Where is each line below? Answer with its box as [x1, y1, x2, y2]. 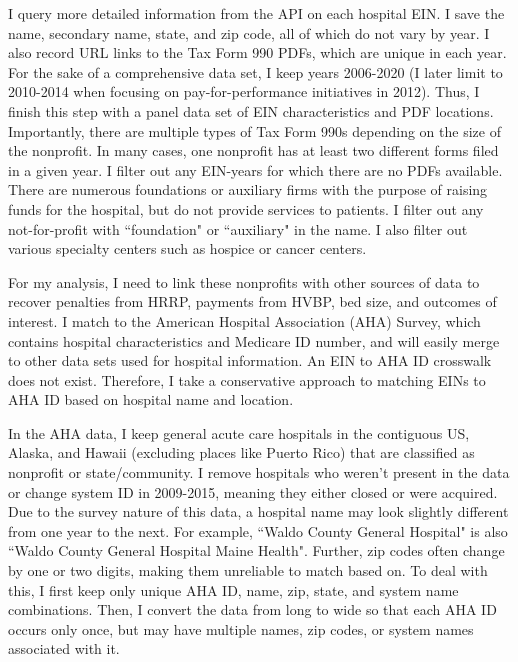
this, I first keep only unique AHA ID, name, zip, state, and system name [8, 579, 459, 600]
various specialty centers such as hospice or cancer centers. [8, 238, 367, 259]
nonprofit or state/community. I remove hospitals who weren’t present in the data [8, 462, 510, 483]
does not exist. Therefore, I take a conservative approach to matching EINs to [8, 369, 486, 390]
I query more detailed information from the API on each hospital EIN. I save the [8, 3, 505, 23]
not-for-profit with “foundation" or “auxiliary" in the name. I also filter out [8, 218, 468, 239]
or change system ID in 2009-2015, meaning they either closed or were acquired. [8, 481, 498, 502]
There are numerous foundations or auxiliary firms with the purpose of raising [8, 179, 488, 200]
